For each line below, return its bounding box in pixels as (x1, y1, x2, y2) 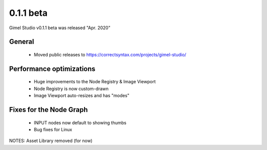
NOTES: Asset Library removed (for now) (9, 138, 92, 144)
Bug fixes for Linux (34, 126, 73, 132)
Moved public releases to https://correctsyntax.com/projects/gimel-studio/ (34, 51, 186, 57)
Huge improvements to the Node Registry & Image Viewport (34, 79, 156, 85)
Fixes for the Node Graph (9, 105, 88, 114)
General (9, 38, 35, 46)
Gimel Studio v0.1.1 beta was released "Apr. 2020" (9, 25, 111, 31)
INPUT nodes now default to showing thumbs (34, 119, 127, 126)
